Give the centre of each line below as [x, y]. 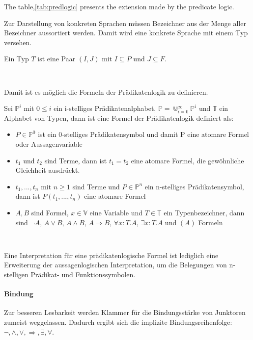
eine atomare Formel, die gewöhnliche [187, 160]
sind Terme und [96, 186]
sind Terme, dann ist [76, 160]
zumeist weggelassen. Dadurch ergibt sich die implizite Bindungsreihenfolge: [118, 322]
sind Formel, [50, 213]
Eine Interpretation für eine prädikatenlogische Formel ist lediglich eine [111, 255]
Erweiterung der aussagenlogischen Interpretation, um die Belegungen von [115, 265]
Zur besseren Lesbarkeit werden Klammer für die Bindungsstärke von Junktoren [125, 312]
